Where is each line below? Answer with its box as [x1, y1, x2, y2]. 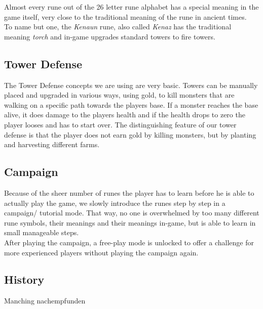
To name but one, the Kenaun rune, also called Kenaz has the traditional [4, 21, 232, 32]
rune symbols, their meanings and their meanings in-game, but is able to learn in [4, 217, 256, 228]
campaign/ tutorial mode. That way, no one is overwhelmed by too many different [4, 207, 259, 218]
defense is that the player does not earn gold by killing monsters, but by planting [4, 129, 256, 140]
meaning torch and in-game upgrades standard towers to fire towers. [4, 31, 215, 41]
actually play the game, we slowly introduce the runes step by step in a [4, 197, 226, 208]
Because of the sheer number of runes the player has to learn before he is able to [4, 187, 254, 198]
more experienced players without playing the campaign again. [4, 247, 199, 257]
